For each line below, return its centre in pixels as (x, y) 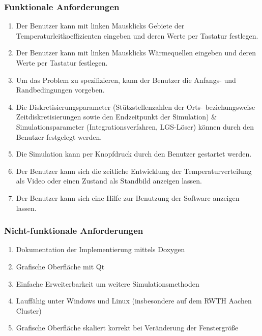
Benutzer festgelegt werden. (59, 136)
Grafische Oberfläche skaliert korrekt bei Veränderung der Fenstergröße (127, 328)
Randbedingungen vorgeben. (60, 90)
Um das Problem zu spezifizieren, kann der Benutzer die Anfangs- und (126, 80)
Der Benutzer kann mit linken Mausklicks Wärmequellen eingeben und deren (136, 53)
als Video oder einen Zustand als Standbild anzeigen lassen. (109, 181)
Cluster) (29, 310)
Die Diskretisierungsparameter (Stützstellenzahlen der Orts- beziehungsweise (136, 106)
